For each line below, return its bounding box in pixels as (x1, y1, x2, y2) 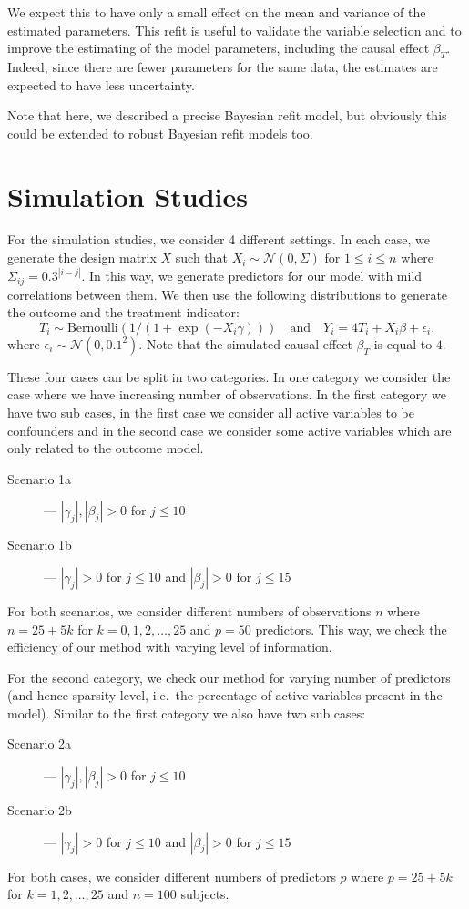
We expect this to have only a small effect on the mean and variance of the (7, 3, 426, 21)
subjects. (180, 884, 229, 904)
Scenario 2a (7, 734, 72, 753)
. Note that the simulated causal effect (138, 334, 352, 353)
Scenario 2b (7, 801, 72, 820)
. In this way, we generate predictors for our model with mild (81, 266, 423, 285)
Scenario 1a (7, 469, 72, 488)
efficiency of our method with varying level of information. (7, 637, 332, 656)
